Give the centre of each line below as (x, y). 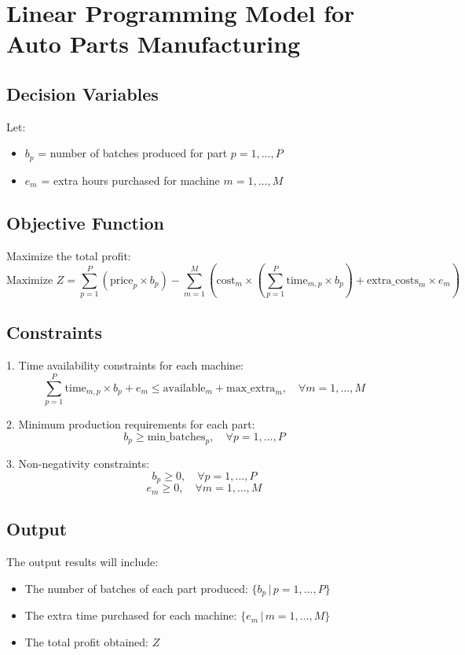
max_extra (251, 388)
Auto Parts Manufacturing (154, 44)
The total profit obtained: (86, 641)
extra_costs (393, 280)
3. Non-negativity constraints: (78, 464)
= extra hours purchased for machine (130, 180)
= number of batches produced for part (133, 153)
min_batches (176, 437)
